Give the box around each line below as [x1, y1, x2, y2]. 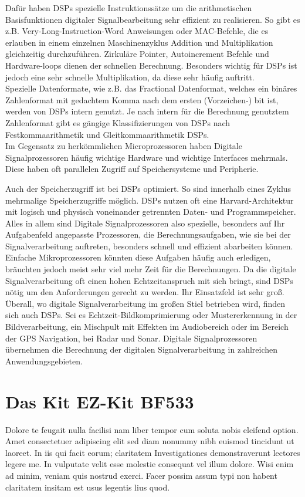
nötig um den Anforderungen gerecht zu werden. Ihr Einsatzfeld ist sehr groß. [5, 286, 284, 298]
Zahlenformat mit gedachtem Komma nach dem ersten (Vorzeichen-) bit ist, [5, 93, 279, 106]
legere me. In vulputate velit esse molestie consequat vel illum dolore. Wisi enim [5, 458, 294, 470]
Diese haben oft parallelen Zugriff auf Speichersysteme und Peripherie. [5, 163, 259, 175]
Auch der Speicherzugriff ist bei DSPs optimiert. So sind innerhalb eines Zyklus [5, 182, 292, 194]
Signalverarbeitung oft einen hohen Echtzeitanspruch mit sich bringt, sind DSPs [5, 274, 293, 286]
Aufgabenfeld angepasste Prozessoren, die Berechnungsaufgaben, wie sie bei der [5, 228, 291, 241]
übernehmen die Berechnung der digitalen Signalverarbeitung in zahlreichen [5, 343, 278, 356]
